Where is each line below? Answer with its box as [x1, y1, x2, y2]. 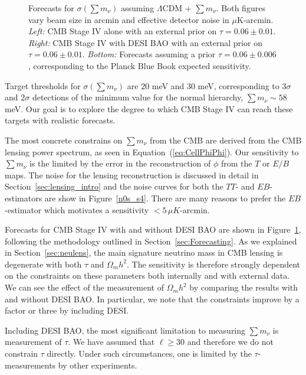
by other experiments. [58, 358, 137, 371]
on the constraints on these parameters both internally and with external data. [5, 269, 290, 282]
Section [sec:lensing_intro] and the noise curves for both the [5, 180, 223, 193]
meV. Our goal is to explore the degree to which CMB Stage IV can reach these [5, 102, 293, 115]
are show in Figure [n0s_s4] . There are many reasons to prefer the [44, 191, 286, 204]
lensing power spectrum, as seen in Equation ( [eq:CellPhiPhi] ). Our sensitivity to [5, 145, 299, 158]
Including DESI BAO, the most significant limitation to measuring [5, 324, 246, 336]
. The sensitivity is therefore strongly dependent [127, 257, 301, 270]
